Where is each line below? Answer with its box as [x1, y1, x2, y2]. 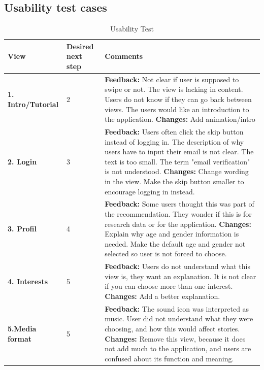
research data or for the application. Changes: [105, 218, 251, 229]
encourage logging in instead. [105, 186, 195, 196]
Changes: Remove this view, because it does [105, 333, 246, 344]
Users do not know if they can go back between [105, 94, 252, 105]
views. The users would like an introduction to [105, 104, 249, 114]
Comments [105, 51, 143, 61]
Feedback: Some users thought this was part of [105, 198, 254, 209]
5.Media [8, 323, 37, 334]
